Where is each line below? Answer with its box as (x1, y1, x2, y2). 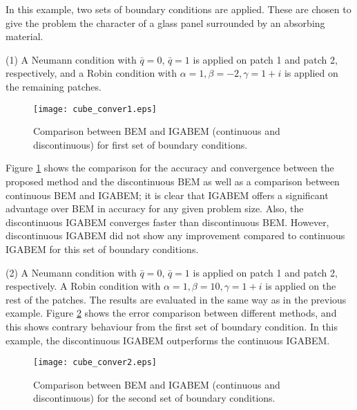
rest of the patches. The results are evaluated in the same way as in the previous (6, 292, 347, 306)
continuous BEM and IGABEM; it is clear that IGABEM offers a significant (6, 187, 329, 202)
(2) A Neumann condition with (6, 265, 137, 279)
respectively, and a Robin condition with (6, 66, 177, 80)
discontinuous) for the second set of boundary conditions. (33, 391, 276, 405)
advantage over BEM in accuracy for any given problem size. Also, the (6, 201, 304, 216)
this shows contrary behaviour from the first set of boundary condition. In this (6, 319, 338, 333)
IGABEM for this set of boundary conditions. (6, 241, 199, 256)
